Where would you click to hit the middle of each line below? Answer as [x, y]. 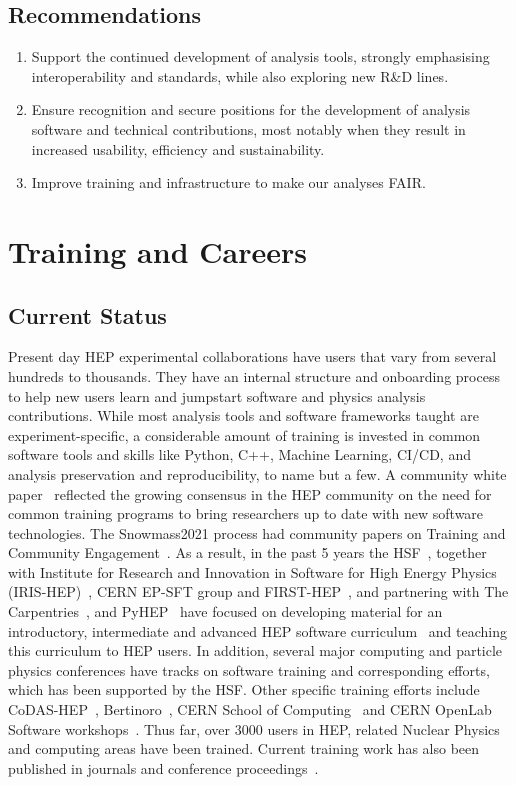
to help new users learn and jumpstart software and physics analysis [217, 395]
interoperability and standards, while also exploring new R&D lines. [240, 75]
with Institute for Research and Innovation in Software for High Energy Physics [252, 571]
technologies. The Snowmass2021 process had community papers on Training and [257, 532]
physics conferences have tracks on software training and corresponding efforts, [249, 669]
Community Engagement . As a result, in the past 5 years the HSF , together [247, 552]
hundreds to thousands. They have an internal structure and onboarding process [254, 375]
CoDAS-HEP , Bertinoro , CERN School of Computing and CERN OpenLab [250, 709]
